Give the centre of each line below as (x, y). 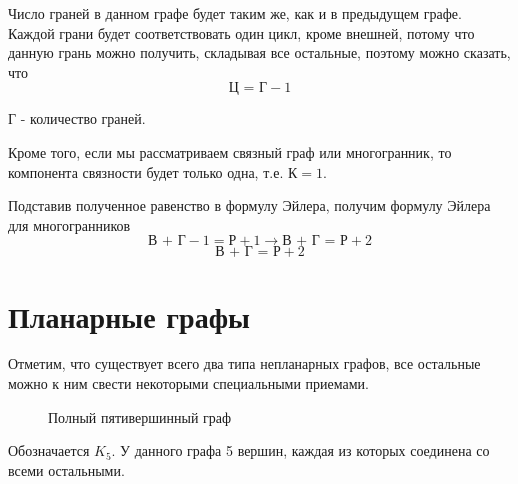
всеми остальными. (66, 469)
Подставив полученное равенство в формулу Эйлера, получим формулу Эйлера (249, 205)
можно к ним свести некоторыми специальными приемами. (189, 383)
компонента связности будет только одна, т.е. (146, 171)
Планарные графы (129, 315)
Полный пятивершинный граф (140, 416)
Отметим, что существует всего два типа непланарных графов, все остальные (244, 363)
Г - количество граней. (77, 118)
